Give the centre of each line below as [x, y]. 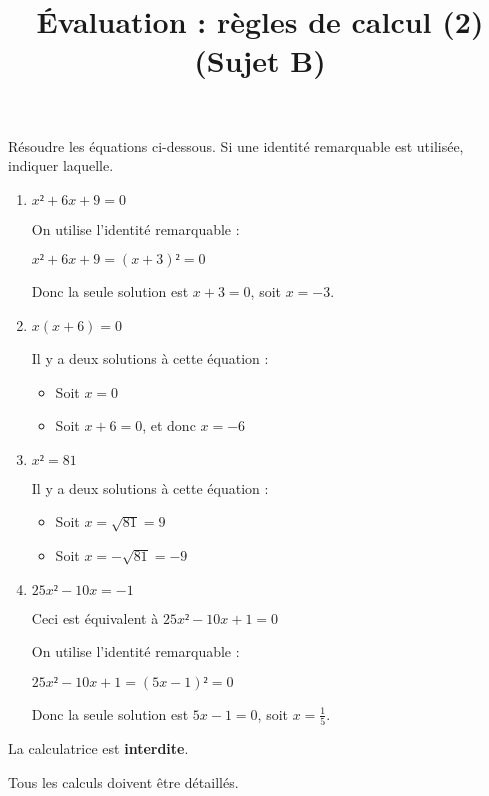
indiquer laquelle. [61, 165]
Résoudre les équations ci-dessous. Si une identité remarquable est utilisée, [236, 145]
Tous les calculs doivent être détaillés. [123, 781]
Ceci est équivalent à [95, 617]
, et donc [169, 425]
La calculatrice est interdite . [98, 748]
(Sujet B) [260, 60]
